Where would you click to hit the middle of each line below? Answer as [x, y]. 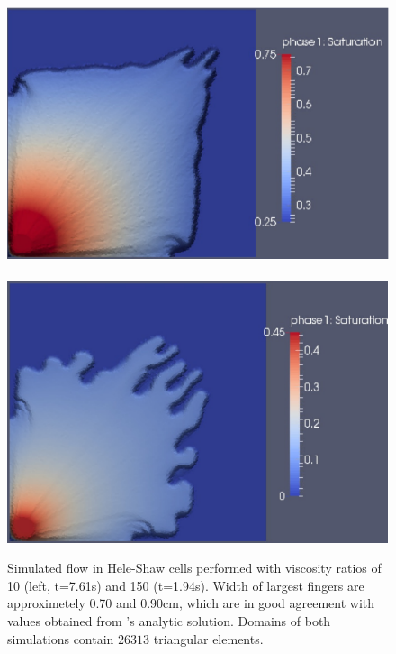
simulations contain [61, 638]
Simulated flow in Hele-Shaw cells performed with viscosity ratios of [194, 568]
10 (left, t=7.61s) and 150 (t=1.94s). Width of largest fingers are [186, 585]
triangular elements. [208, 638]
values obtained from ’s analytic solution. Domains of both [169, 620]
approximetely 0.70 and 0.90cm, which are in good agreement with [191, 603]
